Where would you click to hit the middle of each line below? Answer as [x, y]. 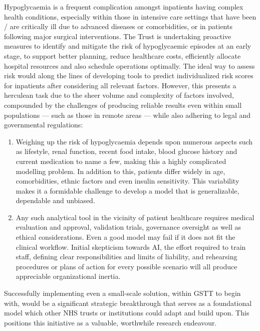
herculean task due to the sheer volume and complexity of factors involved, [119, 95]
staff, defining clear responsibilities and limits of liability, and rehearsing [126, 257]
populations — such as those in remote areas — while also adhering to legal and [127, 115]
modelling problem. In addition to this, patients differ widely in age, [120, 171]
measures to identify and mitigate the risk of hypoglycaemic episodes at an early [128, 46]
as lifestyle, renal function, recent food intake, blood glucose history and [126, 151]
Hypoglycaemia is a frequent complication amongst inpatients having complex [124, 7]
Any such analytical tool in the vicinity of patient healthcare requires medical [135, 217]
